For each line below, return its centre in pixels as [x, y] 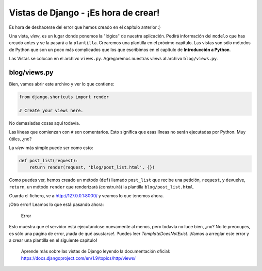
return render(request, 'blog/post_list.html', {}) [92, 167]
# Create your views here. [51, 110]
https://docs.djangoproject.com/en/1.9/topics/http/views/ [78, 258]
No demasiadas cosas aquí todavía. [44, 123]
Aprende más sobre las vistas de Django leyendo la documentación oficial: [96, 251]
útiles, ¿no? [20, 139]
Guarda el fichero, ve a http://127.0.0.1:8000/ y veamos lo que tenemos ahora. [86, 196]
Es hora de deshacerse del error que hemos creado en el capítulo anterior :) [85, 27]
